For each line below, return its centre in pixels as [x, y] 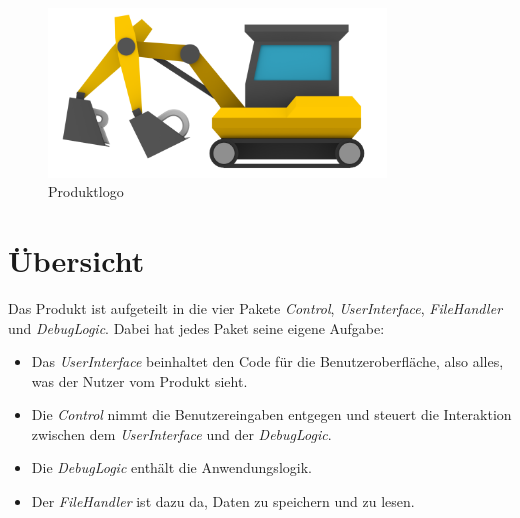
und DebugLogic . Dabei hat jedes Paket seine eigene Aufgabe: [196, 327]
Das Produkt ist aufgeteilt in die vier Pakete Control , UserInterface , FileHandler [255, 307]
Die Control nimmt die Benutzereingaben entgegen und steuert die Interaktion [271, 414]
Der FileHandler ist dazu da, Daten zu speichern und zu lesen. [223, 501]
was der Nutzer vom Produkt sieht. [139, 380]
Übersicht [76, 259]
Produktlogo [86, 191]
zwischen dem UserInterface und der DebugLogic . [181, 433]
